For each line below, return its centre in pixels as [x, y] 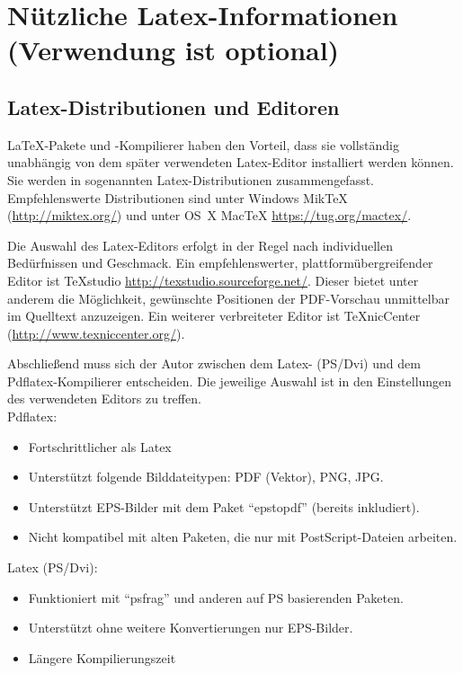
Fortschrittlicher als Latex [100, 446]
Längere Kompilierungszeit [102, 657]
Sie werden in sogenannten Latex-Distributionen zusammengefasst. [191, 179]
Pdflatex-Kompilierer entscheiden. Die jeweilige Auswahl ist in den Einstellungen [230, 381]
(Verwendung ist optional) [174, 50]
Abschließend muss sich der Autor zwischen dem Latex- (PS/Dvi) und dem [214, 363]
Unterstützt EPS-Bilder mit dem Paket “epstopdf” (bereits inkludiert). [224, 506]
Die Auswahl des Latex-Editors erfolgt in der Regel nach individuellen [200, 245]
